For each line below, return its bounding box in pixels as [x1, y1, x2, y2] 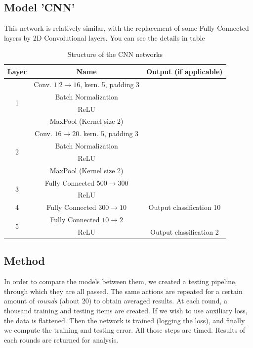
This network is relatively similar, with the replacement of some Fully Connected [4, 23, 249, 33]
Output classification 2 [150, 226, 219, 237]
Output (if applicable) [146, 66, 223, 76]
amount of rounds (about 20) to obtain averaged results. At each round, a [4, 296, 227, 306]
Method [4, 253, 45, 268]
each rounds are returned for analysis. [4, 334, 119, 345]
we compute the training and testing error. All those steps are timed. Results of [4, 325, 246, 335]
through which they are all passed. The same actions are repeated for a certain [4, 286, 243, 296]
